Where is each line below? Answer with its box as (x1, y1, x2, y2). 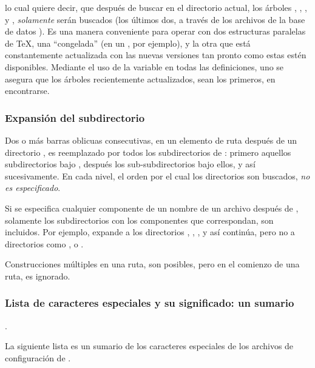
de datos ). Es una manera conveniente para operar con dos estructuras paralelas (5, 25, 306, 38)
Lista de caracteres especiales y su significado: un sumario (5, 295, 294, 310)
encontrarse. (5, 84, 50, 97)
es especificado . (5, 181, 61, 194)
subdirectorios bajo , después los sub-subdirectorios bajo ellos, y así (5, 158, 256, 170)
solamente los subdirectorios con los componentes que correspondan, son (5, 213, 274, 226)
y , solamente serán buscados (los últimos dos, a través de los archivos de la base (5, 13, 305, 25)
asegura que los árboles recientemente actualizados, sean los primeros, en (5, 72, 276, 85)
